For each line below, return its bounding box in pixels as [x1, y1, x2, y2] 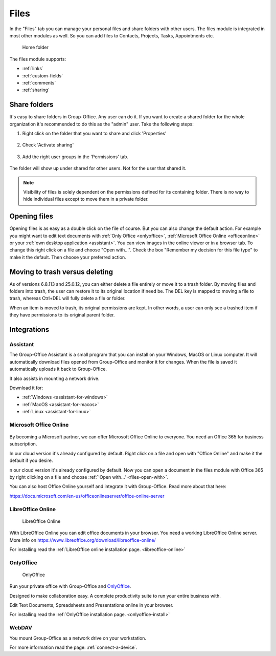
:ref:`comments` [22, 79, 56, 86]
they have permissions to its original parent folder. [9, 312, 115, 318]
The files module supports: [9, 56, 66, 62]
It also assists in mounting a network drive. [9, 375, 100, 382]
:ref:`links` [22, 66, 43, 72]
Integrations [9, 325, 50, 334]
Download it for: [9, 385, 43, 391]
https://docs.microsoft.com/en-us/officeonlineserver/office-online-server [9, 493, 165, 499]
